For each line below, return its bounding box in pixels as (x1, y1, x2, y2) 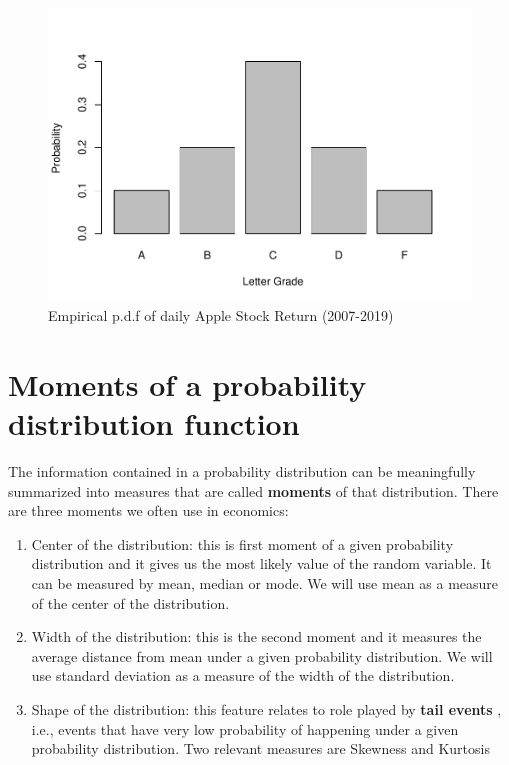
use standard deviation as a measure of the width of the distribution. (31, 665, 455, 686)
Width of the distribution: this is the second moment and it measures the (31, 626, 482, 647)
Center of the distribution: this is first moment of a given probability (31, 533, 454, 554)
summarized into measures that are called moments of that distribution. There (8, 480, 499, 501)
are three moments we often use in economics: (8, 500, 289, 521)
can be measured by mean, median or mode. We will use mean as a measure (31, 573, 499, 593)
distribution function (8, 403, 300, 444)
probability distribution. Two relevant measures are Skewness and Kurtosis (31, 738, 490, 759)
